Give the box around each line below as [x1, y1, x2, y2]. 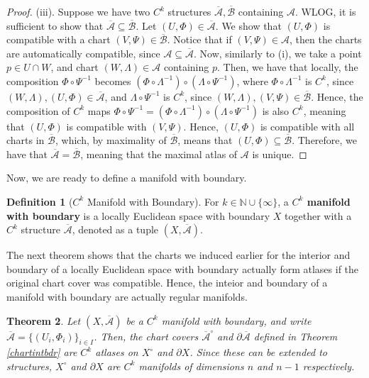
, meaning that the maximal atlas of [80, 146, 238, 161]
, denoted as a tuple [72, 222, 159, 237]
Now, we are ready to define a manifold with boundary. [6, 170, 247, 185]
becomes [94, 73, 131, 88]
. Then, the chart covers [94, 328, 199, 343]
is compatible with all [260, 118, 355, 133]
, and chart [50, 60, 99, 74]
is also [262, 103, 290, 118]
